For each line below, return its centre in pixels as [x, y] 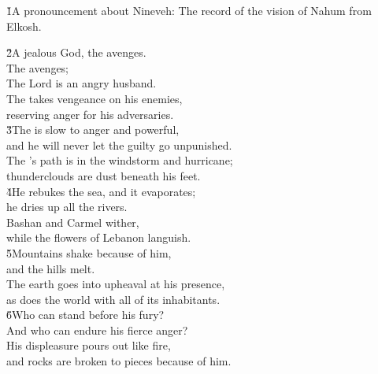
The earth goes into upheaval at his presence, [116, 284]
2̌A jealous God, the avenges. [76, 52]
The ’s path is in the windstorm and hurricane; [120, 160]
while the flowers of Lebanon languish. [99, 237]
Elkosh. [24, 26]
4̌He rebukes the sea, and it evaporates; [101, 191]
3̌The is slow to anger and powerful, [93, 130]
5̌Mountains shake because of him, [89, 252]
